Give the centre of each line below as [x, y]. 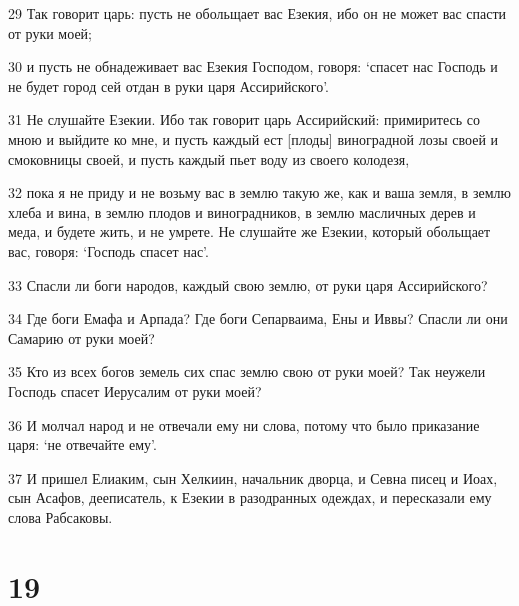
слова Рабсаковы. [60, 516]
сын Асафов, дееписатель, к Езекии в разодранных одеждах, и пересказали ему [250, 497]
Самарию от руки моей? [81, 337]
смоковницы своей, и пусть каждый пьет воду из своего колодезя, [209, 158]
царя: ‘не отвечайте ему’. [82, 444]
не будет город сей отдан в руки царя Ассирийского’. [169, 85]
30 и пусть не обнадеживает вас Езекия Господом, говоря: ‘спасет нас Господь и [253, 66]
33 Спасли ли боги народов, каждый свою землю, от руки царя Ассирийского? [248, 284]
